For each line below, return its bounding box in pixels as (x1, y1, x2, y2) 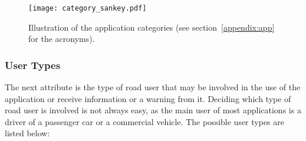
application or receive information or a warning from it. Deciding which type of (5, 92, 291, 104)
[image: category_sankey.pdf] (28, 4, 147, 12)
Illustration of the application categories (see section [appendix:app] (28, 21, 275, 33)
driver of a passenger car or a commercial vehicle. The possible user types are (5, 115, 284, 127)
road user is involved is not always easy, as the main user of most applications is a (5, 104, 301, 116)
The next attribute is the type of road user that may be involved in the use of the (5, 81, 301, 93)
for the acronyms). (28, 32, 95, 45)
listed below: (5, 127, 50, 139)
